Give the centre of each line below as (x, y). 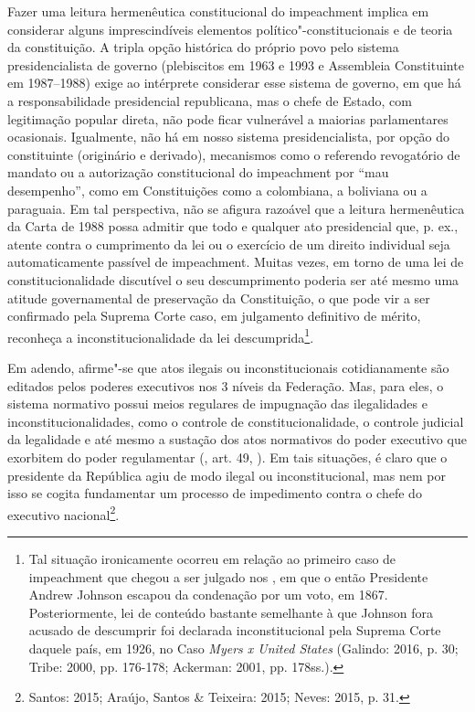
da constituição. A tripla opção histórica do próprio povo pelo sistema (203, 47)
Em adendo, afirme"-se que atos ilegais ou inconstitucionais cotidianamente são (228, 367)
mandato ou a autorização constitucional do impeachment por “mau (198, 172)
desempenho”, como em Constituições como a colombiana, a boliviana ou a (217, 190)
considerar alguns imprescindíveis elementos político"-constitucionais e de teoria (230, 29)
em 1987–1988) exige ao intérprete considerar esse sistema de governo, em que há (234, 83)
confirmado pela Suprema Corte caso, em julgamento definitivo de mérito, (214, 316)
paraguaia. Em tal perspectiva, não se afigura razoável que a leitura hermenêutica (236, 208)
